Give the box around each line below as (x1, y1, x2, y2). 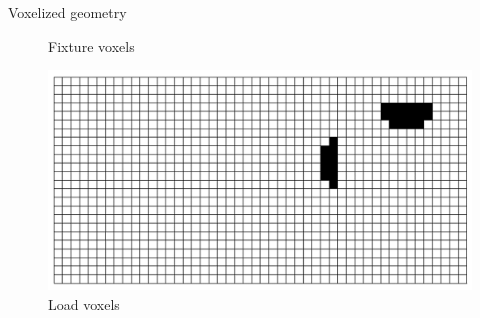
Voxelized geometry (8, 2, 127, 22)
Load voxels (48, 293, 120, 314)
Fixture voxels (48, 35, 135, 56)
